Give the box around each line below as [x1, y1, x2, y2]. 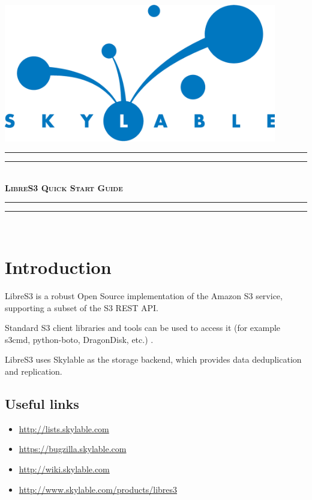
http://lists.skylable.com [19, 422, 109, 435]
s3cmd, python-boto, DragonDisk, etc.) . [5, 333, 154, 345]
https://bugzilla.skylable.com [19, 442, 127, 455]
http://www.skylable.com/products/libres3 [19, 483, 178, 495]
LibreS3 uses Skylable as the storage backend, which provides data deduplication [5, 353, 302, 366]
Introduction [5, 255, 112, 279]
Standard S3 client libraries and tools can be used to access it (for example [5, 321, 281, 334]
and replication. [5, 365, 62, 377]
